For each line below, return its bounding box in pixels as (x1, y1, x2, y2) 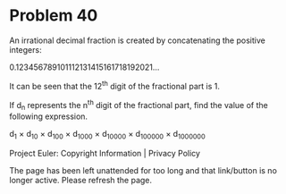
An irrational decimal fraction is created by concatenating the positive (9, 35, 265, 46)
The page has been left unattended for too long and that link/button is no (9, 164, 277, 175)
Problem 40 (9, 5, 98, 26)
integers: (9, 44, 42, 55)
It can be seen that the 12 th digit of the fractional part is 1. (9, 79, 221, 91)
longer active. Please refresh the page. (9, 174, 153, 185)
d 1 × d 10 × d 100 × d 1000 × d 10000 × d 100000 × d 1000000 (9, 129, 206, 141)
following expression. (9, 111, 88, 122)
